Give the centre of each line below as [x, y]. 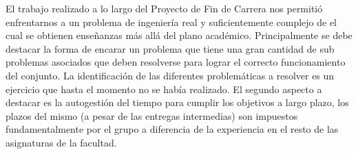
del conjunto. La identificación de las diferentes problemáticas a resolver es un [170, 75]
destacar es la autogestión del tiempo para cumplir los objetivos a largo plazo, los [177, 102]
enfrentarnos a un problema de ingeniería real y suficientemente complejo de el [171, 22]
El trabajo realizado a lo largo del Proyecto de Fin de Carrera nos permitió [164, 8]
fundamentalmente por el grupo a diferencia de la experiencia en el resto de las [172, 129]
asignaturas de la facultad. [61, 142]
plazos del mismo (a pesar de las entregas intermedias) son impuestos [152, 115]
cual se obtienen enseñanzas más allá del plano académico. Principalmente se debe [179, 35]
